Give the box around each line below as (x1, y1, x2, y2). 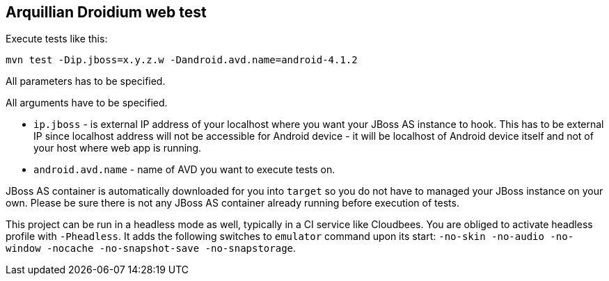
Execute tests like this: (6, 33, 108, 45)
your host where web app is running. (33, 142, 202, 154)
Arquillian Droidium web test (6, 3, 207, 21)
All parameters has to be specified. (6, 75, 166, 88)
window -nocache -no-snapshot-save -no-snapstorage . (6, 242, 296, 255)
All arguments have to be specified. (6, 97, 168, 109)
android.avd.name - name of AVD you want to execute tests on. (33, 163, 335, 176)
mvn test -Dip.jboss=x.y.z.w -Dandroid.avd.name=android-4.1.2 (6, 54, 358, 66)
